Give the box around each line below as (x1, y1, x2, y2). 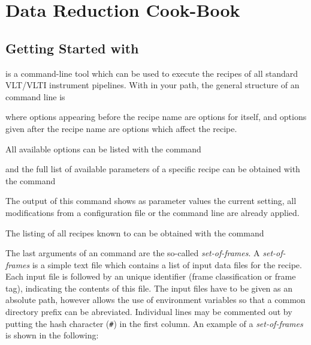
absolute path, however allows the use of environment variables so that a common (5, 293, 306, 306)
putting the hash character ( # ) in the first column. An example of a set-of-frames (5, 317, 303, 329)
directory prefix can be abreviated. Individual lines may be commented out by (5, 305, 292, 318)
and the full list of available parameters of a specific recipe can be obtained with (5, 163, 300, 175)
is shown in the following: (5, 329, 99, 341)
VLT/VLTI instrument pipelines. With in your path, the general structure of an (5, 79, 300, 91)
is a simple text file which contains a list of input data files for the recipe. (32, 258, 302, 271)
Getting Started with (5, 38, 139, 57)
